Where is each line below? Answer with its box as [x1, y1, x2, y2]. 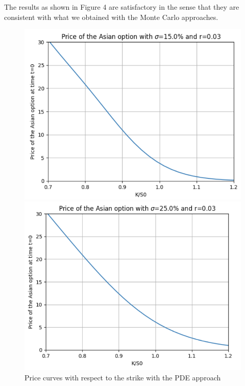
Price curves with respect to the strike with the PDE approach [24, 372, 221, 383]
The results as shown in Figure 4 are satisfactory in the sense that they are [4, 2, 239, 12]
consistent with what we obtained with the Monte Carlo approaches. [4, 11, 218, 22]
